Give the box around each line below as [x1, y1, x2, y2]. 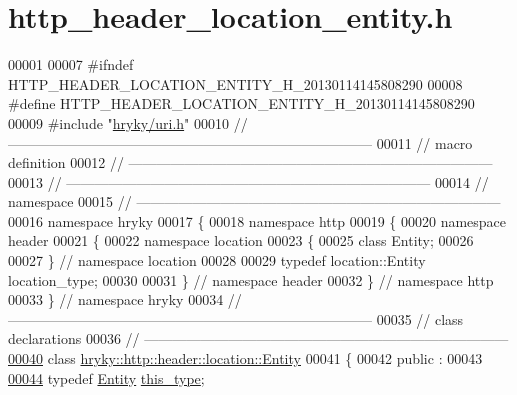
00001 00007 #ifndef [8, 54, 134, 75]
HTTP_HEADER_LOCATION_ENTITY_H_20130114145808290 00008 [8, 73, 463, 94]
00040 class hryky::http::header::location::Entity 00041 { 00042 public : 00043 [8, 348, 483, 369]
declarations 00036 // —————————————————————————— [8, 328, 509, 349]
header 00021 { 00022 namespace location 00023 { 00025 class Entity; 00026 [8, 230, 474, 251]
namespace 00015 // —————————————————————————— [8, 191, 501, 212]
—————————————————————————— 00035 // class [8, 308, 464, 329]
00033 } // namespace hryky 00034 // [8, 289, 242, 310]
